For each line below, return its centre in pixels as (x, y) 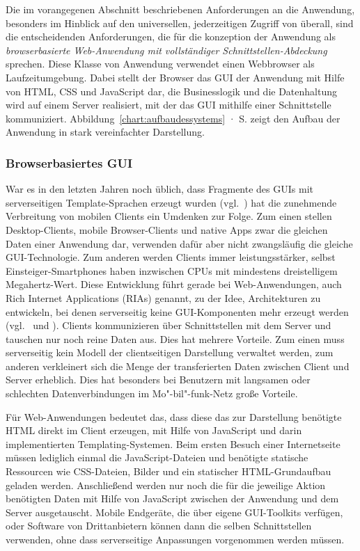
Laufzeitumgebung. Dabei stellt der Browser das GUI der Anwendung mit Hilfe (175, 77)
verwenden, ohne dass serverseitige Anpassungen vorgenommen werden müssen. (175, 539)
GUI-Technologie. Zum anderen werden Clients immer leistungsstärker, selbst (171, 257)
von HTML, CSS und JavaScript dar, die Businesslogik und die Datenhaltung (171, 91)
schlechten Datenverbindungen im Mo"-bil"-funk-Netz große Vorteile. (152, 393)
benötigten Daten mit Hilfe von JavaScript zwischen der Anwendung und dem (172, 498)
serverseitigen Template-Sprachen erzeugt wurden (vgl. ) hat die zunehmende (171, 202)
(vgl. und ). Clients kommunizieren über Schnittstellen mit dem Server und (169, 325)
